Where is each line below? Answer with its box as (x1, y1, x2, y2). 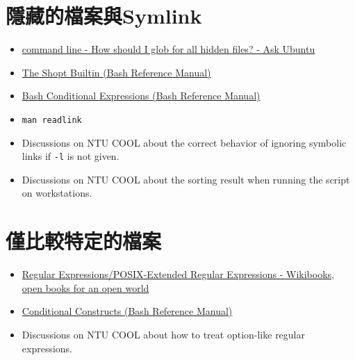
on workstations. (22, 186, 92, 200)
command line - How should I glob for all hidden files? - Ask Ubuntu (22, 42, 315, 56)
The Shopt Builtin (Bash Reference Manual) (22, 65, 211, 79)
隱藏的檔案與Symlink (6, 1, 202, 30)
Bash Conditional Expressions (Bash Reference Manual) (22, 88, 261, 103)
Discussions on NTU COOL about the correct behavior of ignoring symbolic (22, 135, 347, 149)
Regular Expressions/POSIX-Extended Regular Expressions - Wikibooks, (22, 267, 334, 281)
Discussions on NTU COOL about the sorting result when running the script (22, 172, 350, 186)
